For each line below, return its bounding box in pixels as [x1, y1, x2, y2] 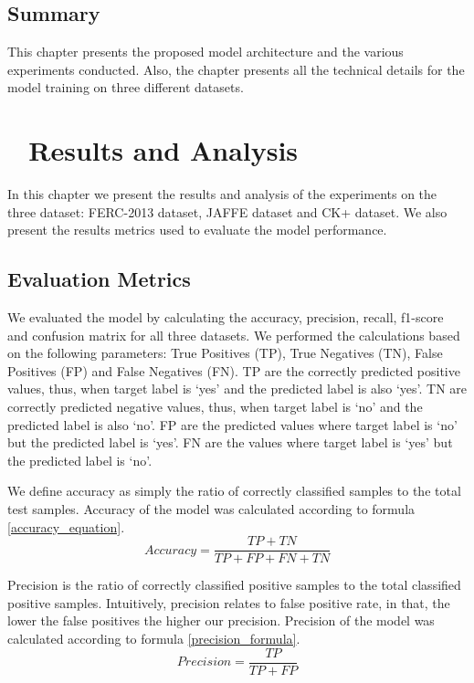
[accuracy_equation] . [7, 517, 125, 536]
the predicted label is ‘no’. [7, 450, 153, 469]
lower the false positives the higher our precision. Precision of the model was [7, 611, 435, 630]
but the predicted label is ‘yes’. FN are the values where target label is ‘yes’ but [7, 433, 453, 452]
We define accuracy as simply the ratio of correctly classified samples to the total [7, 481, 461, 500]
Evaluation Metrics [7, 265, 191, 293]
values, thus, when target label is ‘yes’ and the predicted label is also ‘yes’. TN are [7, 379, 468, 398]
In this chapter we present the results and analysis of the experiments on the [7, 184, 437, 204]
